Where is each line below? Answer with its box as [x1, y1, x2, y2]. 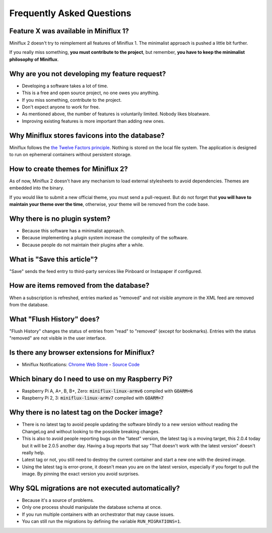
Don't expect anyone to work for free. [22, 104, 100, 110]
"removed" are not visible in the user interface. [9, 335, 107, 341]
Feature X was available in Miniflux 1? [9, 27, 129, 35]
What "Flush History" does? [9, 315, 100, 323]
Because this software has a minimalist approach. [22, 227, 125, 234]
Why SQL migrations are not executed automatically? [9, 484, 180, 492]
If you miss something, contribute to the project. [22, 97, 122, 103]
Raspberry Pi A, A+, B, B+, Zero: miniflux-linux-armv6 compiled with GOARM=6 [22, 388, 193, 394]
